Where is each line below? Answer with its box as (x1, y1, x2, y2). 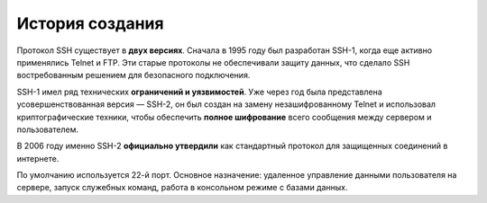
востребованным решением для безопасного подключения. (16, 70, 251, 81)
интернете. (16, 153, 60, 163)
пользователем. (16, 124, 79, 135)
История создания (16, 13, 164, 33)
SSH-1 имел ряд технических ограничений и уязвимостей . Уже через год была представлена (16, 86, 382, 97)
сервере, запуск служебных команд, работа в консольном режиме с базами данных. (16, 182, 348, 193)
